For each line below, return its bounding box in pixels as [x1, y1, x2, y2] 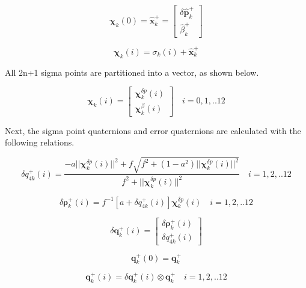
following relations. [5, 136, 75, 149]
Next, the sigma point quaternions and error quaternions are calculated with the [5, 124, 301, 136]
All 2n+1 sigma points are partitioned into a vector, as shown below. [5, 66, 259, 78]
